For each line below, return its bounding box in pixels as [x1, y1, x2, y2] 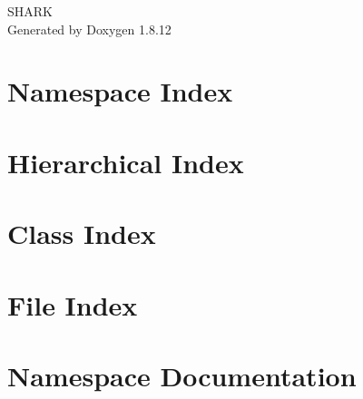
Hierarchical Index [7, 143, 244, 180]
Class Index [7, 215, 156, 252]
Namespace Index [7, 73, 233, 110]
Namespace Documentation [7, 356, 357, 394]
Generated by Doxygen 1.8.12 [7, 19, 172, 38]
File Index [7, 286, 138, 323]
